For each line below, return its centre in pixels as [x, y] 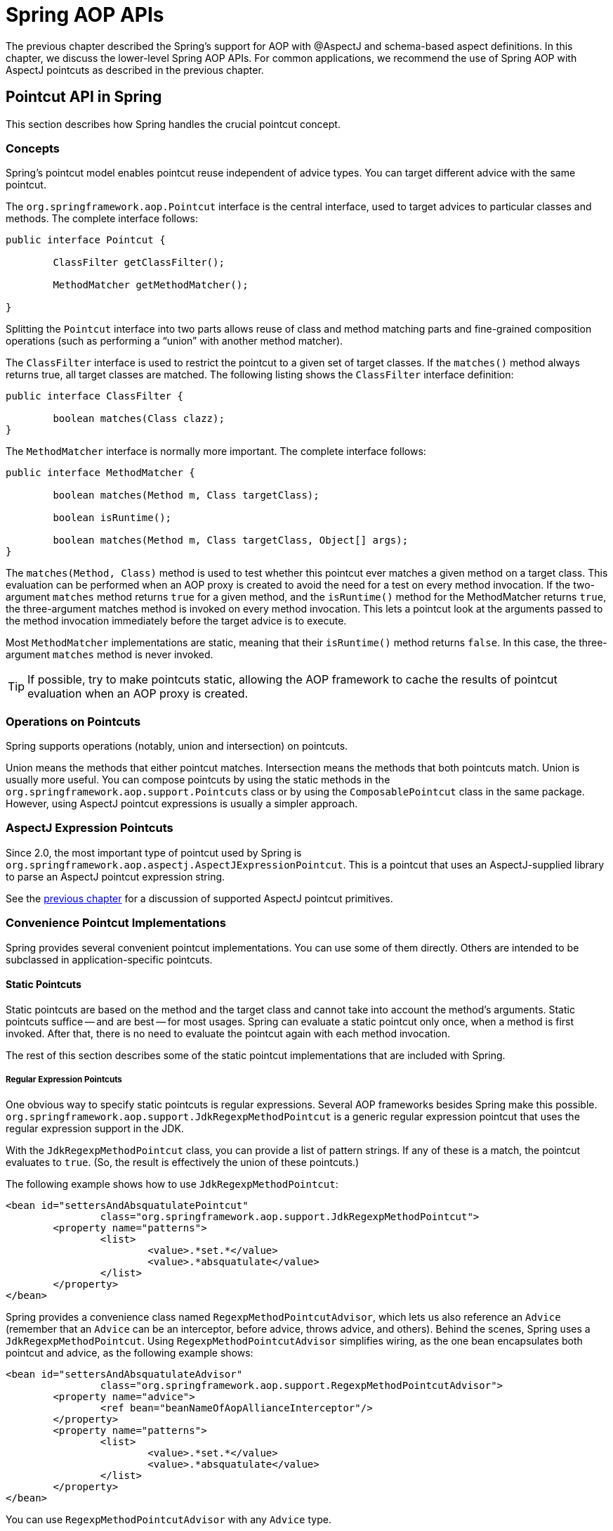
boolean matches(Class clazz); [139, 419]
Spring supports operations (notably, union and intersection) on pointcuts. [177, 746]
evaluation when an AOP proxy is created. [138, 694]
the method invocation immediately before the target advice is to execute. [176, 621]
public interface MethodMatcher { [100, 473]
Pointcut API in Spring [84, 97]
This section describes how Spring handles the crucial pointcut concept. [173, 124]
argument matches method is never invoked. [110, 655]
